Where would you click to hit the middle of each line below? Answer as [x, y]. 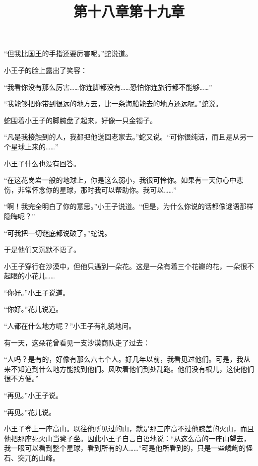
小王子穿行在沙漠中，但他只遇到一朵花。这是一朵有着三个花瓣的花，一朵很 [126, 266]
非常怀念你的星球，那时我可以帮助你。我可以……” [97, 189]
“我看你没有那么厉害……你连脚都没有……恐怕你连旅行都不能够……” [108, 87]
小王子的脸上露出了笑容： [46, 70]
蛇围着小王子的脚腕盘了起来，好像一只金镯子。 [80, 120]
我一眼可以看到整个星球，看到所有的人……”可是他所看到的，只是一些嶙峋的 [125, 448]
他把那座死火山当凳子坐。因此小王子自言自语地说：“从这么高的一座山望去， [127, 438]
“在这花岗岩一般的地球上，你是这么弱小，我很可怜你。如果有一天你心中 [120, 180]
